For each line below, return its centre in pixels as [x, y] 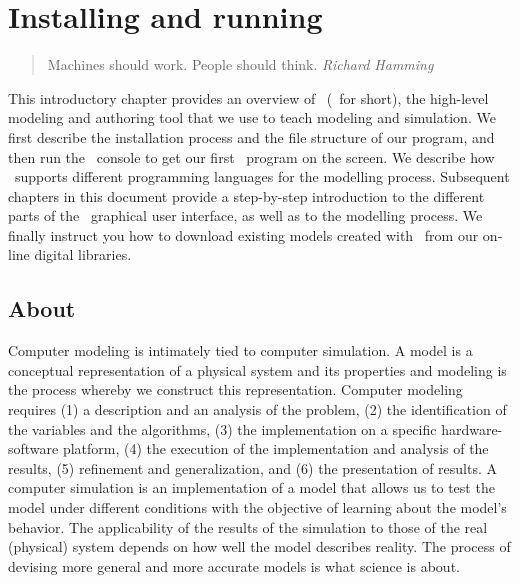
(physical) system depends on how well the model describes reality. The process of [259, 546]
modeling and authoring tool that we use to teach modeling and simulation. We [252, 117]
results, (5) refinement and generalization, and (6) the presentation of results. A [253, 467]
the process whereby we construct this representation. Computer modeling [235, 389]
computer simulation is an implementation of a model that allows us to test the [251, 487]
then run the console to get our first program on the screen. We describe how [251, 156]
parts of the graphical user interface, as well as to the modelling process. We [245, 215]
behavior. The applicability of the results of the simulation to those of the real [248, 526]
